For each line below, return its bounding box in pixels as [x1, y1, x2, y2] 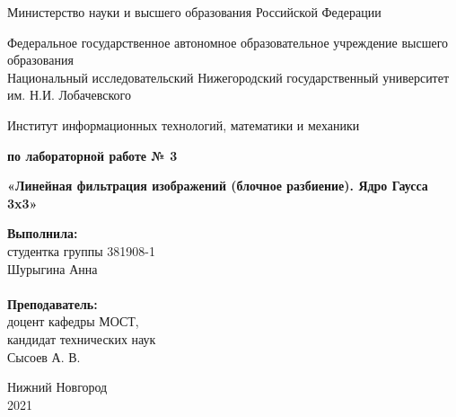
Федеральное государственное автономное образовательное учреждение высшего [7, 32, 449, 51]
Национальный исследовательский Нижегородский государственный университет [7, 67, 450, 86]
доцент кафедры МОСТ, [7, 312, 139, 331]
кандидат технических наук [7, 329, 156, 348]
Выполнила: [7, 224, 78, 243]
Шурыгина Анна [7, 259, 98, 278]
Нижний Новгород [7, 377, 108, 396]
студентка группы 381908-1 [7, 241, 155, 260]
